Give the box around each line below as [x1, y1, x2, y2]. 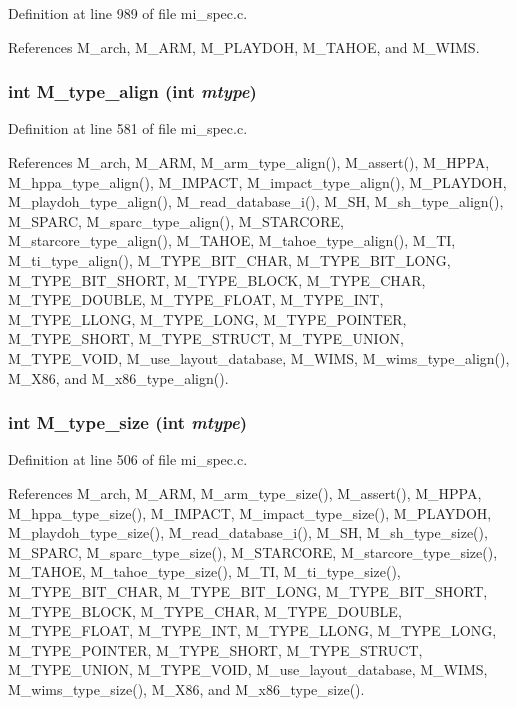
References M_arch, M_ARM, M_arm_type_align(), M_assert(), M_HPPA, [8, 152, 490, 172]
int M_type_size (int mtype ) [8, 410, 247, 435]
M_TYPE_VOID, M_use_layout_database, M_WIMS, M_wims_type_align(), [8, 347, 510, 368]
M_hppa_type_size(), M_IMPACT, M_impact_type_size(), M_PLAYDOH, [8, 502, 492, 523]
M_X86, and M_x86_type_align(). [8, 367, 229, 388]
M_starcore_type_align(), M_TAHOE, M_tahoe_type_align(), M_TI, [8, 230, 456, 251]
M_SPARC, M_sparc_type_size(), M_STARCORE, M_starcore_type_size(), [8, 541, 498, 562]
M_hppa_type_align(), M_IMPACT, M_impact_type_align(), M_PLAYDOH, [8, 171, 507, 192]
